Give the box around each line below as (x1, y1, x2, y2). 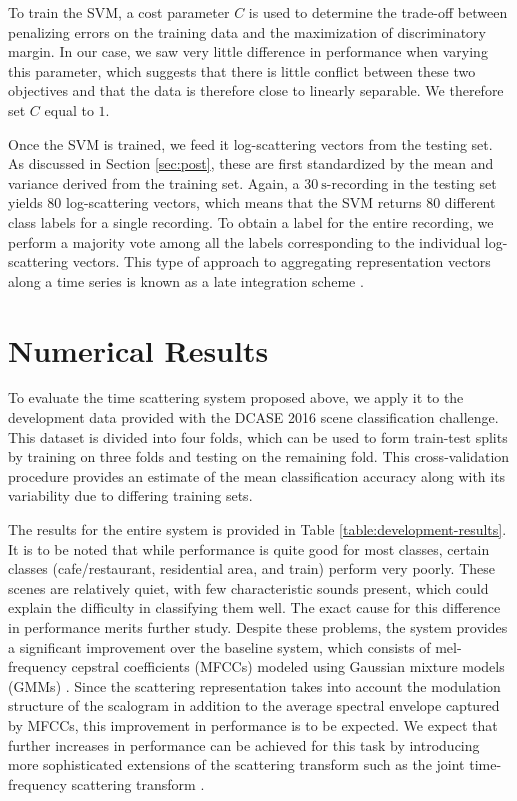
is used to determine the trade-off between (248, 2, 508, 22)
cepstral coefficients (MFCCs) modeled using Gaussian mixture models (71, 656, 505, 677)
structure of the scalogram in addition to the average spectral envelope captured (8, 695, 500, 716)
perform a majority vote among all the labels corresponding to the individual (8, 231, 481, 252)
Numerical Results (8, 329, 269, 370)
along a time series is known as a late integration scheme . (8, 270, 364, 291)
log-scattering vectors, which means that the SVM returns (66, 192, 422, 213)
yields (8, 192, 43, 213)
